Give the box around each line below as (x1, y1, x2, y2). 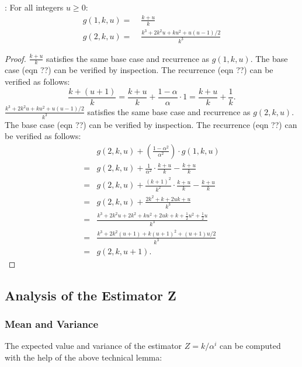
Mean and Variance (5, 317, 99, 331)
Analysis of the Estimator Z (5, 286, 176, 304)
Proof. (5, 52, 26, 64)
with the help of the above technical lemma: (5, 351, 162, 363)
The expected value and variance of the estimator (5, 340, 182, 352)
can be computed (220, 340, 281, 352)
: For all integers (5, 1, 64, 13)
